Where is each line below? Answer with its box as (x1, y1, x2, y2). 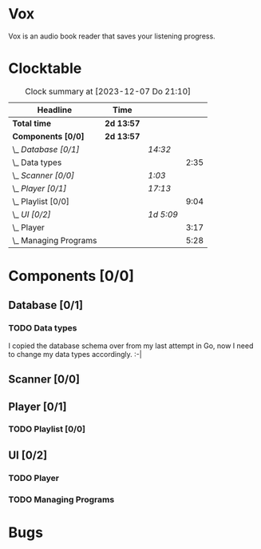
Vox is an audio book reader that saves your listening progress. (8, 31, 216, 41)
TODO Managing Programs (8, 494, 115, 505)
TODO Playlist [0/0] (8, 423, 86, 435)
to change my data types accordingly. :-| (8, 349, 142, 359)
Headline (37, 104, 73, 115)
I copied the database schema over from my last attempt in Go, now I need (8, 341, 254, 351)
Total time (12, 118, 52, 129)
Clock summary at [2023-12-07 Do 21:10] (25, 86, 192, 97)
